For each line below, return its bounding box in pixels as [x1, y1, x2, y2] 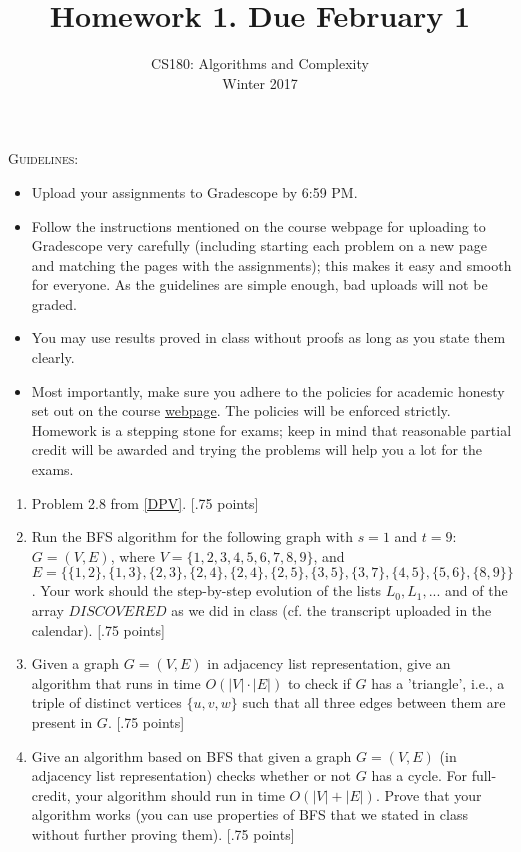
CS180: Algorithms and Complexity [151, 53, 369, 74]
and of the [445, 580, 508, 601]
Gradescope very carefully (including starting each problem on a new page [31, 235, 487, 256]
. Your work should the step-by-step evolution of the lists [31, 580, 382, 601]
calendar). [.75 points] [31, 619, 165, 640]
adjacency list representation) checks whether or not [31, 765, 352, 786]
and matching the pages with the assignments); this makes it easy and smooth [31, 254, 512, 275]
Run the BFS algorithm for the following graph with [31, 526, 353, 547]
